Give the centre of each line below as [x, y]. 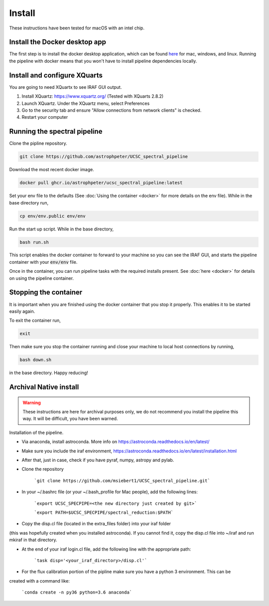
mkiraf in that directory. [33, 540]
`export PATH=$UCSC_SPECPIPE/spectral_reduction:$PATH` [104, 512]
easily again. [22, 311]
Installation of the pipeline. [36, 432]
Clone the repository [43, 469]
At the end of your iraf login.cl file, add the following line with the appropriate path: [106, 549]
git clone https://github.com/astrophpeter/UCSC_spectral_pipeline [104, 157]
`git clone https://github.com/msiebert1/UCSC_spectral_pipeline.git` [122, 481]
